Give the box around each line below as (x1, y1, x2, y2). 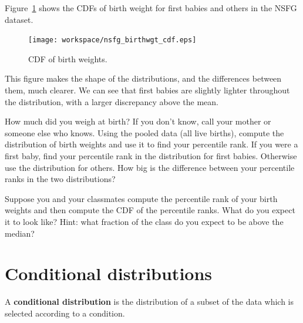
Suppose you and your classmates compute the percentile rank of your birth (5, 192, 278, 204)
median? (5, 227, 35, 239)
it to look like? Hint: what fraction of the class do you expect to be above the (5, 215, 284, 227)
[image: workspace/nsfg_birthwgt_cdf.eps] (28, 36, 197, 45)
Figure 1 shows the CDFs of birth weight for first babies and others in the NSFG (5, 2, 297, 14)
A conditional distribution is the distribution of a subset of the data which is (5, 295, 294, 308)
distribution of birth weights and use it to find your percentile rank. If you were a (5, 138, 298, 150)
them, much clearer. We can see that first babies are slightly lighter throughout (5, 84, 290, 96)
